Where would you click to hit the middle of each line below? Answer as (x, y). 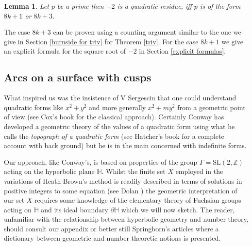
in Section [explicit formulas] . (182, 51)
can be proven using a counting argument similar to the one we (147, 32)
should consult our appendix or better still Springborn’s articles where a (111, 228)
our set (14, 200)
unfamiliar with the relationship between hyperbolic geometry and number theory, (126, 219)
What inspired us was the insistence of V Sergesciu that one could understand (120, 98)
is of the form (220, 6)
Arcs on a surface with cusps (78, 77)
